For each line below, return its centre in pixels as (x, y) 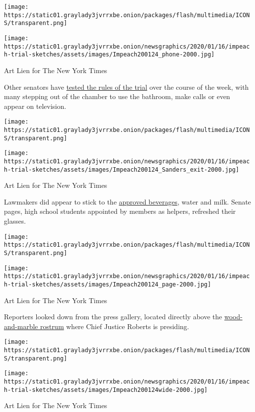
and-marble (21, 326)
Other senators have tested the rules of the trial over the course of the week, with (127, 87)
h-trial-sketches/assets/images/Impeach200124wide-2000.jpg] (106, 390)
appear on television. (35, 106)
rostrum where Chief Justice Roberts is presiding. (115, 326)
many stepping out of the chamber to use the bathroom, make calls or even (117, 96)
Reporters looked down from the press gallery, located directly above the (113, 317)
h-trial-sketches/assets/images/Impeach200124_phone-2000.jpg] (109, 55)
